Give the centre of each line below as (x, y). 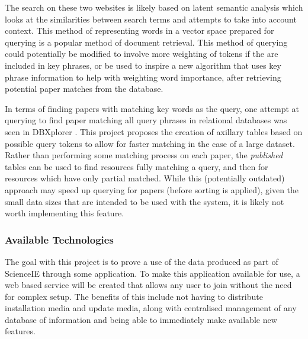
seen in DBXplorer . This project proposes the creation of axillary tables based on (154, 131)
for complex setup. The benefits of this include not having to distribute (134, 296)
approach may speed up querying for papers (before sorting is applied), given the (152, 189)
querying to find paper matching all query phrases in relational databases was (146, 120)
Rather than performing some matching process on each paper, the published (144, 155)
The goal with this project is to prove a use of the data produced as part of (142, 261)
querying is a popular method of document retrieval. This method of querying (146, 42)
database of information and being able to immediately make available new (141, 319)
